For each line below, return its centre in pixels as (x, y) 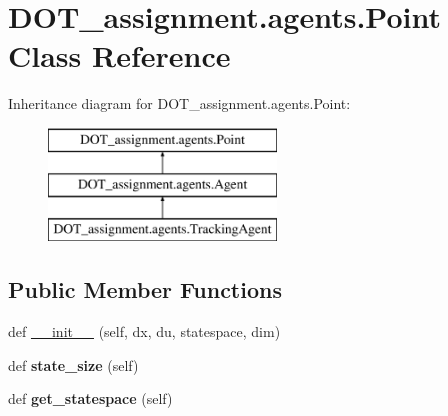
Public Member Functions (145, 289)
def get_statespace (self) (90, 398)
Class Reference (119, 55)
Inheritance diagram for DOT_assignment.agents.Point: (179, 103)
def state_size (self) (73, 364)
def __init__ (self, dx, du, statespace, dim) (144, 331)
